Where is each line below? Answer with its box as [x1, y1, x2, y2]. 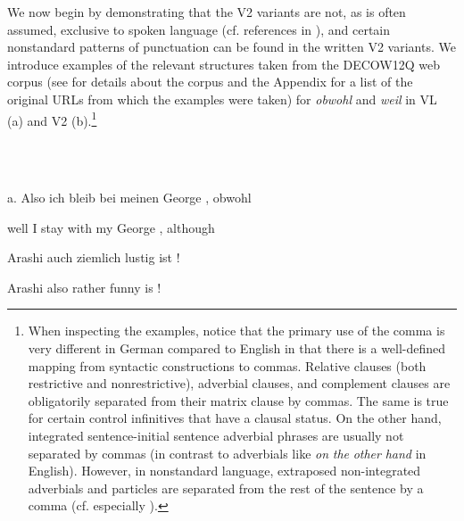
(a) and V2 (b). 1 [7, 108, 97, 129]
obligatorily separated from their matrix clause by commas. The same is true [28, 391, 449, 409]
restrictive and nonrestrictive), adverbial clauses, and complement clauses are [28, 374, 451, 393]
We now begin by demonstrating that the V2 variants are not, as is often [7, 3, 406, 21]
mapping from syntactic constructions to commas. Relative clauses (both [28, 356, 427, 375]
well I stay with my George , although [7, 218, 215, 236]
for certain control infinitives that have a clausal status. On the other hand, [28, 409, 442, 427]
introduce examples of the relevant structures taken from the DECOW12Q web [7, 54, 440, 73]
